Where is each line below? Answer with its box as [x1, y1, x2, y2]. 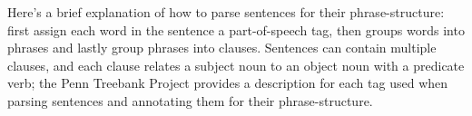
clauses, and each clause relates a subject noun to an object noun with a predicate [7, 55, 465, 74]
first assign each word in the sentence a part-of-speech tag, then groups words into [7, 20, 465, 39]
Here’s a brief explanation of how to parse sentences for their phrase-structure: [7, 3, 445, 21]
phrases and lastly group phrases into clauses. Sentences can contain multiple [7, 38, 437, 57]
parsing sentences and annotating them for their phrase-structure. [7, 91, 373, 110]
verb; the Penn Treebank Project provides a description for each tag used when [7, 73, 448, 92]
